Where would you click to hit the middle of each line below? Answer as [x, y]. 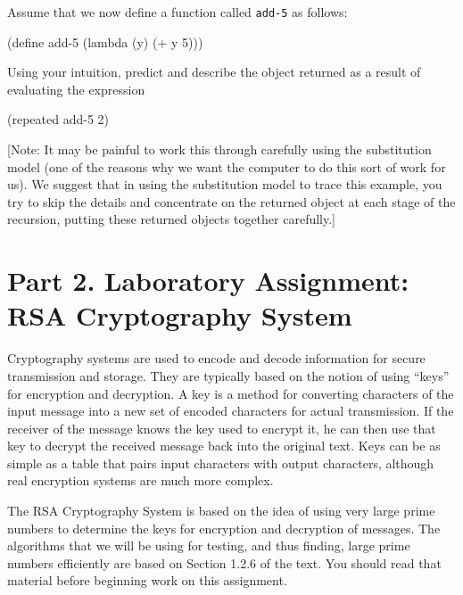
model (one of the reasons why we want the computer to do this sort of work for [227, 166]
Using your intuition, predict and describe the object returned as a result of [214, 72]
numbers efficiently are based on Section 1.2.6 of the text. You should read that [224, 562]
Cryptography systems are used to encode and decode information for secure [216, 358]
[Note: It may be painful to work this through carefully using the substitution [219, 149]
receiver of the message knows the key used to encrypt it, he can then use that [222, 428]
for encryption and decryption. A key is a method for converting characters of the [231, 393]
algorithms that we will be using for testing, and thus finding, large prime [209, 545]
